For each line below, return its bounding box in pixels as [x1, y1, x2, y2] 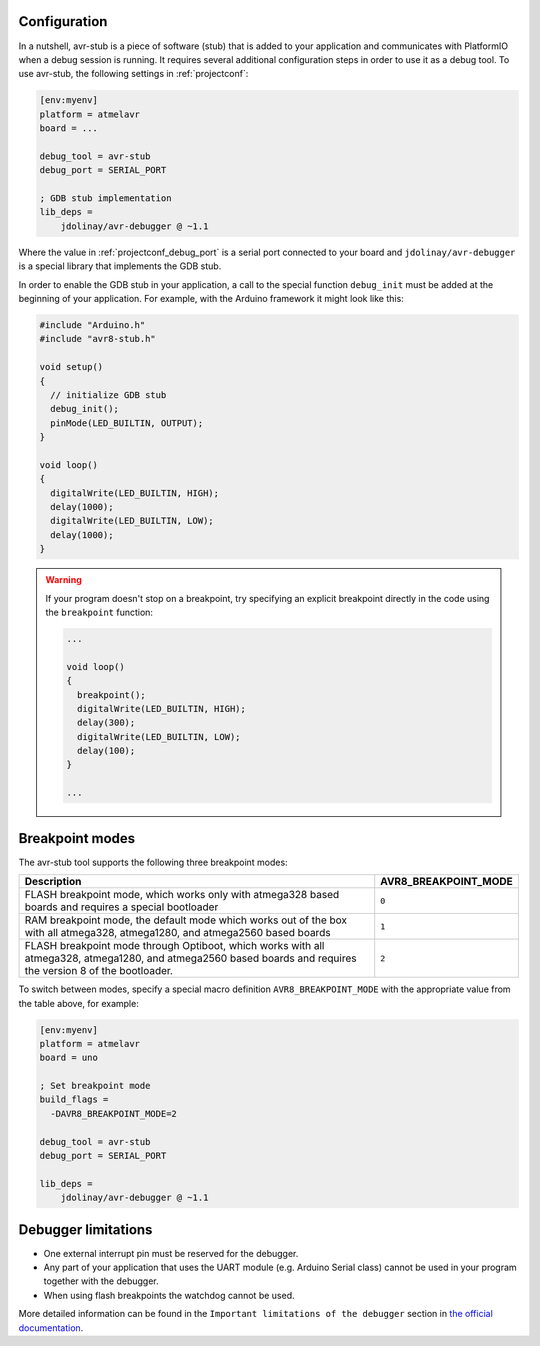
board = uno [39, 1052, 99, 1064]
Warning [45, 574, 82, 586]
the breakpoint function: [45, 606, 154, 618]
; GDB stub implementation [39, 193, 172, 204]
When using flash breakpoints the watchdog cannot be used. [43, 1289, 295, 1301]
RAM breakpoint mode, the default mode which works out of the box [24, 913, 347, 927]
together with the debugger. [43, 1275, 159, 1287]
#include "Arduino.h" [39, 319, 146, 330]
